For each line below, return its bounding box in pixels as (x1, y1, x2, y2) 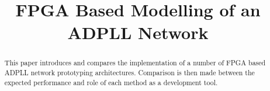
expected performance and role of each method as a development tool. (4, 77, 218, 87)
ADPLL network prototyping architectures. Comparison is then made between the (4, 68, 255, 78)
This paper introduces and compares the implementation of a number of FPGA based (4, 58, 266, 68)
